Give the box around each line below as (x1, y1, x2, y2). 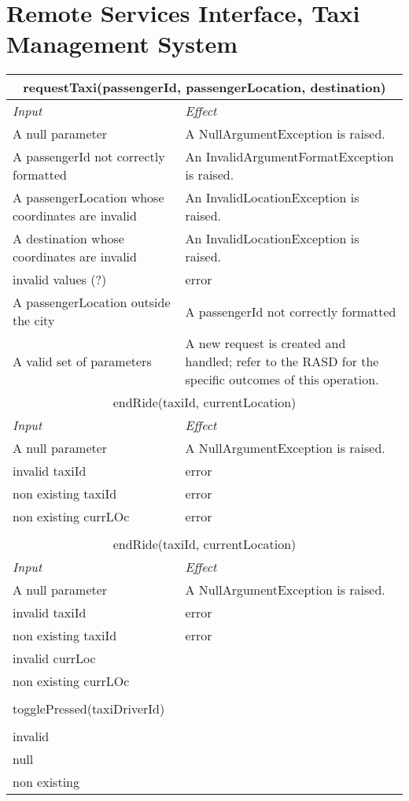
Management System (6, 28, 238, 60)
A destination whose (13, 229, 124, 248)
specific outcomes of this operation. (185, 370, 379, 389)
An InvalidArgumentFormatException (185, 147, 394, 166)
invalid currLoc (13, 649, 96, 668)
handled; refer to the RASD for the (185, 352, 379, 371)
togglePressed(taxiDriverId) (13, 699, 165, 718)
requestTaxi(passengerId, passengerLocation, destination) (23, 78, 386, 97)
